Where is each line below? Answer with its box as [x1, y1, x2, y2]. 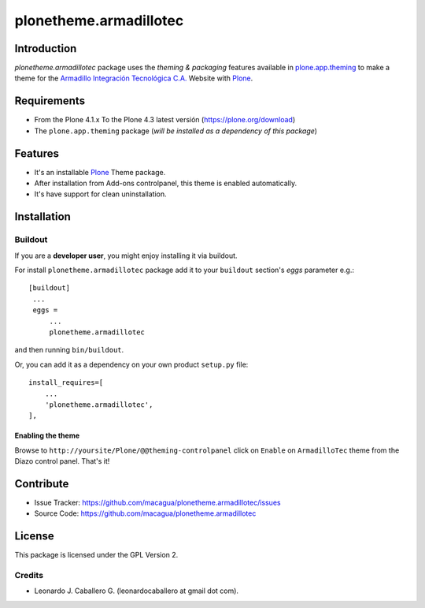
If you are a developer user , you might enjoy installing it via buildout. [14, 251, 238, 260]
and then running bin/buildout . [14, 345, 124, 355]
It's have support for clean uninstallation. [34, 189, 167, 199]
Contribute [14, 477, 69, 491]
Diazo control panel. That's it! [14, 457, 110, 466]
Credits [14, 570, 43, 581]
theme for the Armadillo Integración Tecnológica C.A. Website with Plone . [14, 73, 253, 83]
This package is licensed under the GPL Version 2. [14, 550, 179, 560]
